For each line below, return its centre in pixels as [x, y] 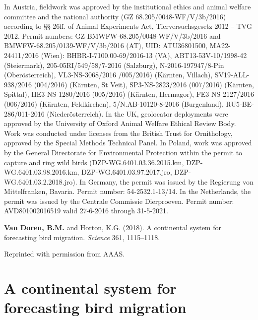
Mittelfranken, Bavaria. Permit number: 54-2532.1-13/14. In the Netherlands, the [128, 191]
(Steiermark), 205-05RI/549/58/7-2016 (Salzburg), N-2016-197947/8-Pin [114, 65]
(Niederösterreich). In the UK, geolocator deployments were [137, 113]
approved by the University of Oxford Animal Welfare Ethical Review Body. [120, 123]
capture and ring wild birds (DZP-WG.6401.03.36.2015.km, [94, 162]
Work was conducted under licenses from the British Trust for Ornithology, [118, 133]
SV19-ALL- [232, 75]
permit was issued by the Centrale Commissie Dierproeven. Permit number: [119, 201]
